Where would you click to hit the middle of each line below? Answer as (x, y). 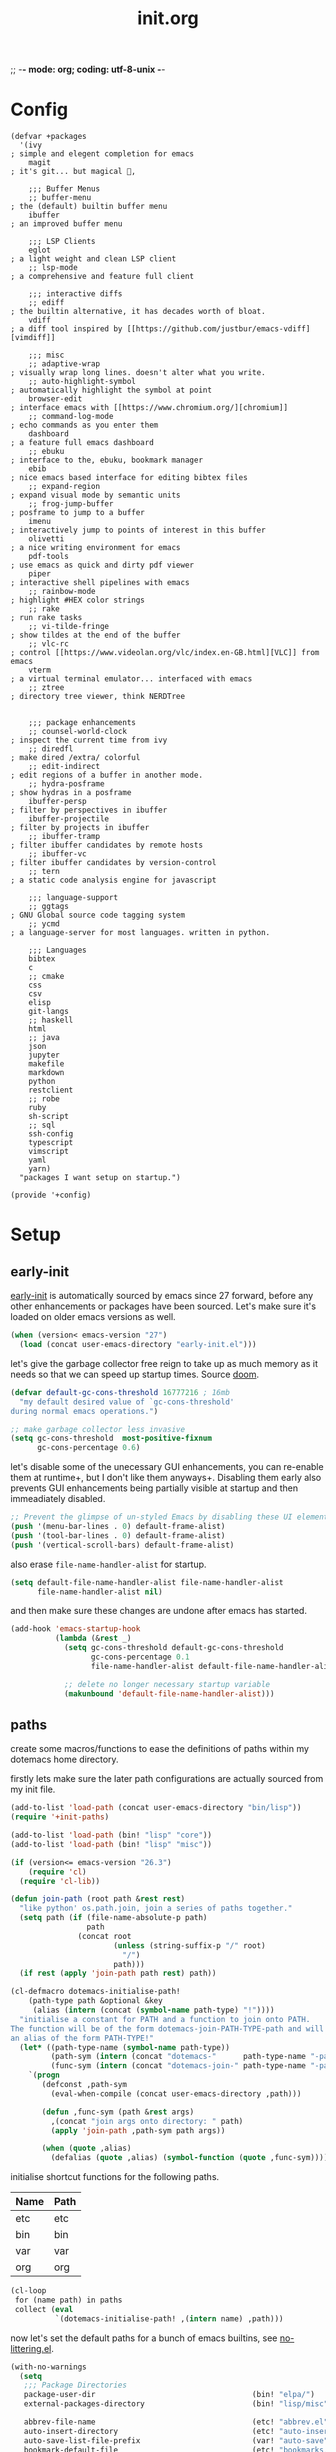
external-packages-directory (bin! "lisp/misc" (176, 2404)
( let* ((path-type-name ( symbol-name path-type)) (124, 2047)
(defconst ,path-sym (84, 2085)
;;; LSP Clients (62, 242)
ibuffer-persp (57, 802)
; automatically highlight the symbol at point (111, 390)
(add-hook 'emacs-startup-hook (75, 1629)
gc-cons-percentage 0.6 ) (88, 1448)
